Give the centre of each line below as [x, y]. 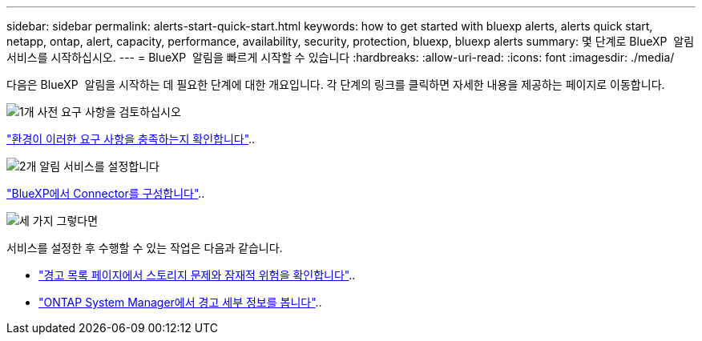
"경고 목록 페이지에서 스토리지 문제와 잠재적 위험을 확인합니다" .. [197, 275]
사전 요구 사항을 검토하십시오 [109, 112]
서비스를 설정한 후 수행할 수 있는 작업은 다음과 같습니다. [145, 248]
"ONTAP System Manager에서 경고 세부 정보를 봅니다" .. [180, 302]
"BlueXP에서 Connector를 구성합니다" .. [106, 193]
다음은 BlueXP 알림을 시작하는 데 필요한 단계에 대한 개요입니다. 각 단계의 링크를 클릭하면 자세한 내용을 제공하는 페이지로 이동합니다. [336, 84]
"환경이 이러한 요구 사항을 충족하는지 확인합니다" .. [131, 139]
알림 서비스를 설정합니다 [99, 166]
